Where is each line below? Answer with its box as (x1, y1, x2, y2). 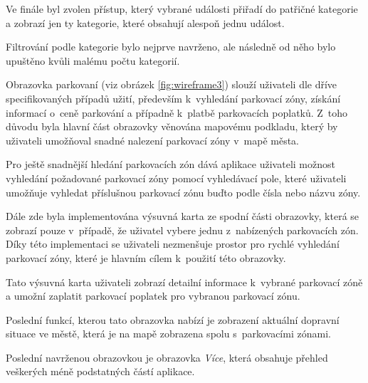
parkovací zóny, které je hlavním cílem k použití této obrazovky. (6, 250, 286, 265)
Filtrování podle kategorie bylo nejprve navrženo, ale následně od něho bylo (6, 39, 336, 54)
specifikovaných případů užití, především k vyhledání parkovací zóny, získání (6, 90, 341, 105)
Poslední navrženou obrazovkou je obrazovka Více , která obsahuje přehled (6, 350, 328, 364)
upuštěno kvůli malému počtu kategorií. (6, 53, 180, 68)
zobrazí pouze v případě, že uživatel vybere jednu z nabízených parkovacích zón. (6, 222, 359, 237)
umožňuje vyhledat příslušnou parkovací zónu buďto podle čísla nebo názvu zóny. (6, 184, 361, 199)
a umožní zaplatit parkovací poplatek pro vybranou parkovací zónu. (6, 288, 300, 303)
